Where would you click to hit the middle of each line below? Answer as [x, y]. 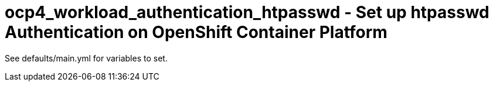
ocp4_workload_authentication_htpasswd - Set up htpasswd [247, 12]
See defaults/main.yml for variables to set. [86, 58]
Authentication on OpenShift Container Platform [196, 32]
